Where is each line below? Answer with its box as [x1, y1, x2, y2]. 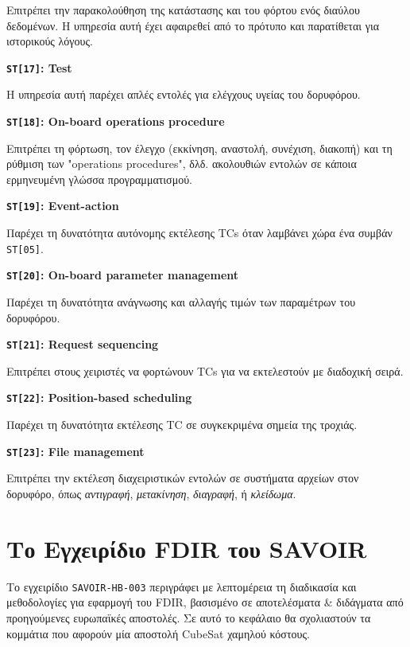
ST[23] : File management [6, 442, 145, 459]
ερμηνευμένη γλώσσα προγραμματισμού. [6, 170, 192, 187]
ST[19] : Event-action [6, 197, 119, 214]
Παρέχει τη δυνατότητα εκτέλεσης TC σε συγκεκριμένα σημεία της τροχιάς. [6, 416, 358, 433]
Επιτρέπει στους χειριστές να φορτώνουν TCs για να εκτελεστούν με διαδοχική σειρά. [6, 362, 404, 379]
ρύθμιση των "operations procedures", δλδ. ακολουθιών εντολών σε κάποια [6, 155, 357, 172]
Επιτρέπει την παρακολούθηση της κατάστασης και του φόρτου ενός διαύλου [6, 2, 360, 18]
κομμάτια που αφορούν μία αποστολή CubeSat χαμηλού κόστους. [6, 625, 310, 641]
